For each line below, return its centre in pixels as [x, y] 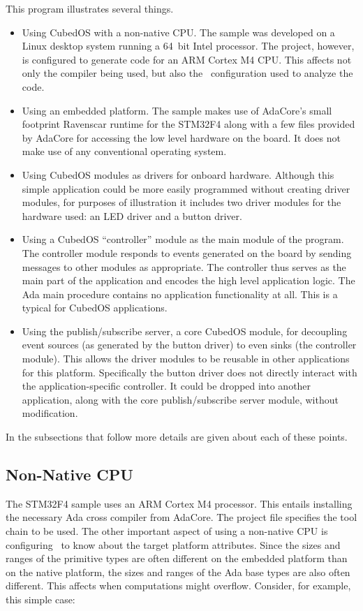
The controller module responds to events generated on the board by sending [187, 252]
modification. [50, 413]
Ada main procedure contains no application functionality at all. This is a [180, 294]
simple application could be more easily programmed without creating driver [186, 188]
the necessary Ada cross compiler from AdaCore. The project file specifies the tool [181, 517]
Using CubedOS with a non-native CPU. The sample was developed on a [178, 32]
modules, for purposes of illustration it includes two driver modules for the [181, 202]
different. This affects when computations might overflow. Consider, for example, [178, 586]
